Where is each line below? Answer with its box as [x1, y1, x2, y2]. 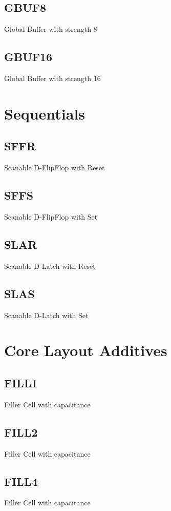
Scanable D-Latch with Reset [4, 260, 96, 271]
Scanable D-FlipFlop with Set [4, 211, 98, 222]
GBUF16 [4, 49, 53, 65]
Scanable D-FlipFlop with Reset [4, 162, 105, 173]
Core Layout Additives [4, 340, 167, 361]
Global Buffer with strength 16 [4, 73, 101, 83]
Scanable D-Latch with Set [4, 309, 89, 320]
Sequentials [4, 103, 85, 124]
